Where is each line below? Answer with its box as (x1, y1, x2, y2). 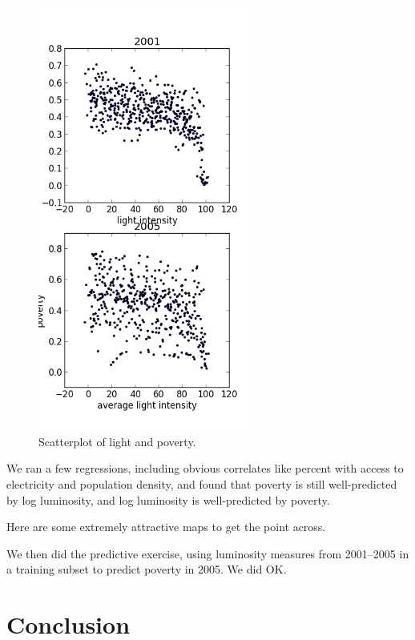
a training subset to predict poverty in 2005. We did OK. (6, 561, 287, 578)
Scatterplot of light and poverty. (38, 433, 196, 449)
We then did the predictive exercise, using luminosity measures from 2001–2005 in (6, 545, 409, 562)
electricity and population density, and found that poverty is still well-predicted (6, 475, 397, 492)
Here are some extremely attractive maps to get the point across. (6, 518, 326, 535)
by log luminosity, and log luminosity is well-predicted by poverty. (6, 491, 330, 508)
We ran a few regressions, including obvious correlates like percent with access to (6, 460, 404, 477)
